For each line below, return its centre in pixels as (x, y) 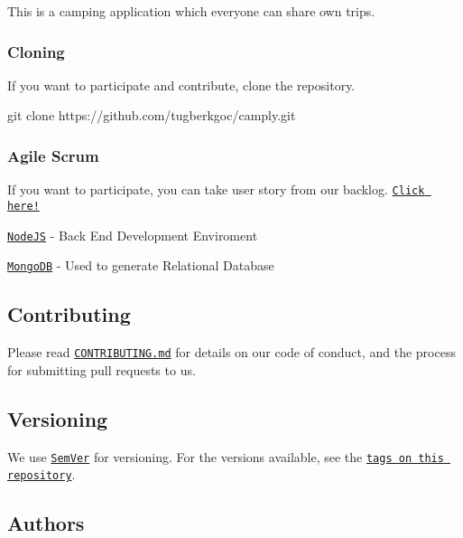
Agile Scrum (53, 155)
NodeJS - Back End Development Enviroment (133, 235)
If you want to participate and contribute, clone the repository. (181, 85)
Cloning (36, 51)
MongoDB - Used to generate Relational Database (141, 265)
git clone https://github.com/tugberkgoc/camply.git (152, 115)
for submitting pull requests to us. (102, 369)
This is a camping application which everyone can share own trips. (191, 11)
